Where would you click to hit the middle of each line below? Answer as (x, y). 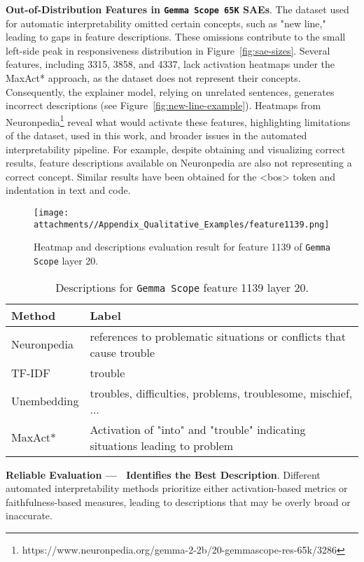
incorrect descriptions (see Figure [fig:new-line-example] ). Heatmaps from (163, 105)
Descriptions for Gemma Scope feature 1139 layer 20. (182, 287)
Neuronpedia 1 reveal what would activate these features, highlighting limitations (178, 120)
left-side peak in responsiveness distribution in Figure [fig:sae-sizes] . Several (168, 50)
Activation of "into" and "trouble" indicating (198, 429)
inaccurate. (29, 515)
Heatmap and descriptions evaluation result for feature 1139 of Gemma (182, 247)
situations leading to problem (162, 445)
